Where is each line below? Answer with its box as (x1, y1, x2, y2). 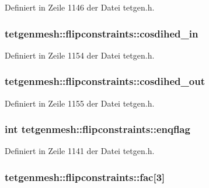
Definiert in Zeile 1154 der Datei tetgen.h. (5, 49, 155, 61)
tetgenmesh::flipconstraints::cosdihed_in (5, 26, 198, 40)
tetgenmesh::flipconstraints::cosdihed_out (5, 74, 205, 88)
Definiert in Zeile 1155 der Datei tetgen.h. (5, 97, 155, 109)
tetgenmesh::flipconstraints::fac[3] (5, 169, 165, 184)
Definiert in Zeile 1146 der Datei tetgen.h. (5, 1, 155, 13)
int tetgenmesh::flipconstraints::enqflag (5, 122, 190, 136)
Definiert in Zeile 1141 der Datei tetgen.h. (5, 145, 155, 157)
